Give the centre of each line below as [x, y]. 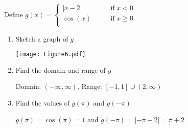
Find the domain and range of [60, 70]
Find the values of [43, 103]
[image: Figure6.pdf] [50, 54]
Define [13, 14]
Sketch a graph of [42, 38]
